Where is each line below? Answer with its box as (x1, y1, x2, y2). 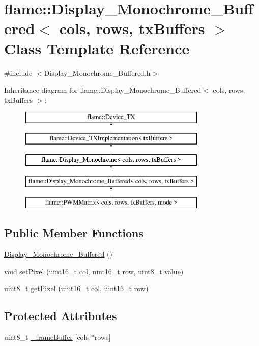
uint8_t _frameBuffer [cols (4, 332, 89, 342)
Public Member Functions (4, 225, 143, 241)
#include (4, 67, 33, 78)
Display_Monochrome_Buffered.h (44, 67, 151, 78)
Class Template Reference (4, 38, 190, 59)
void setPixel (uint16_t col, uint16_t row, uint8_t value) (4, 266, 184, 276)
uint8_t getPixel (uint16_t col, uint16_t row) (4, 283, 149, 294)
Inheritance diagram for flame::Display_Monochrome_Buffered (4, 84, 202, 95)
